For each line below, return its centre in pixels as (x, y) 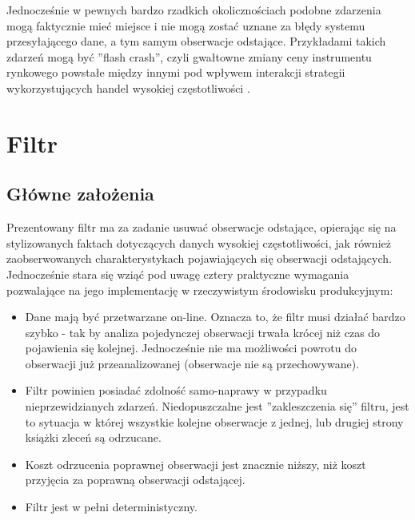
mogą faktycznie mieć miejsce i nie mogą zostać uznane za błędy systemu (186, 25)
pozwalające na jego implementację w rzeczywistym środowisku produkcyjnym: (200, 290)
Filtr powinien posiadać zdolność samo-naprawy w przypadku (176, 390)
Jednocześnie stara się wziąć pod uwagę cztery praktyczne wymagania (178, 274)
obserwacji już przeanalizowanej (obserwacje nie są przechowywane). (192, 363)
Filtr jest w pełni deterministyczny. (111, 507)
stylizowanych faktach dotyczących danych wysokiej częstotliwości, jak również (199, 242)
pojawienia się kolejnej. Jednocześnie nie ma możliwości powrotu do (191, 348)
